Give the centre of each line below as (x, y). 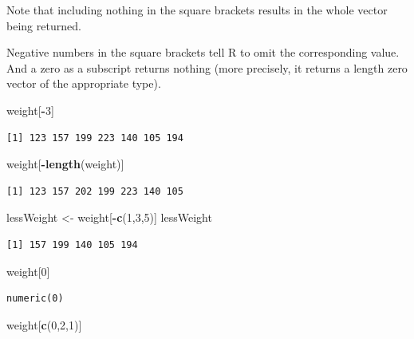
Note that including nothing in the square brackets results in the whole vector (197, 10)
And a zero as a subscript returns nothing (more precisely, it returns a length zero (207, 67)
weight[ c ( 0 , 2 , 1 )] (44, 324)
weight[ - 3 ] (30, 110)
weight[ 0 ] (28, 271)
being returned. (44, 25)
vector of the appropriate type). (84, 83)
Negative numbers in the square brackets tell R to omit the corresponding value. (203, 52)
